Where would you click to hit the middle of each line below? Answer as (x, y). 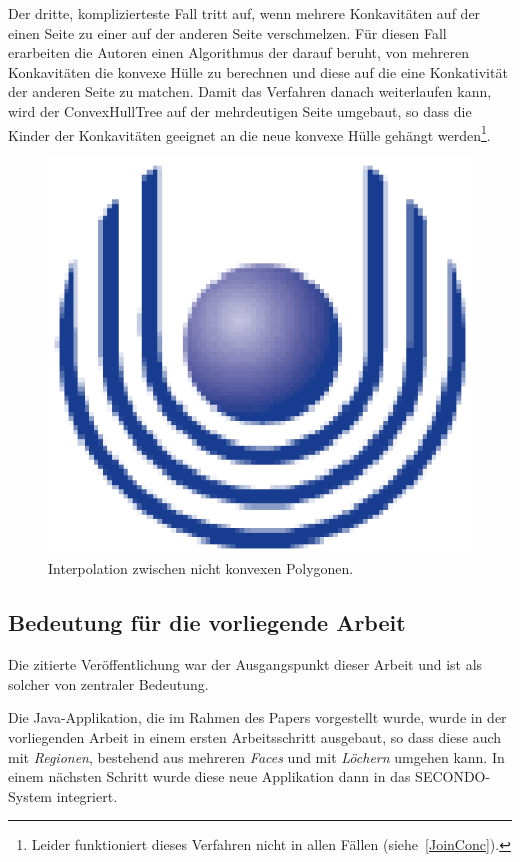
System (30, 795)
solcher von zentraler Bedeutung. (108, 683)
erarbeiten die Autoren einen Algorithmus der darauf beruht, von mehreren (238, 52)
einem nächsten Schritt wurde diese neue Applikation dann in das (209, 776)
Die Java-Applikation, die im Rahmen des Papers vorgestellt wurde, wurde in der (257, 717)
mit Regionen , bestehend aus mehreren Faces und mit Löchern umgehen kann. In (256, 756)
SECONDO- (453, 776)
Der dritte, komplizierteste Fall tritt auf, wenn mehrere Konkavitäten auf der (244, 13)
